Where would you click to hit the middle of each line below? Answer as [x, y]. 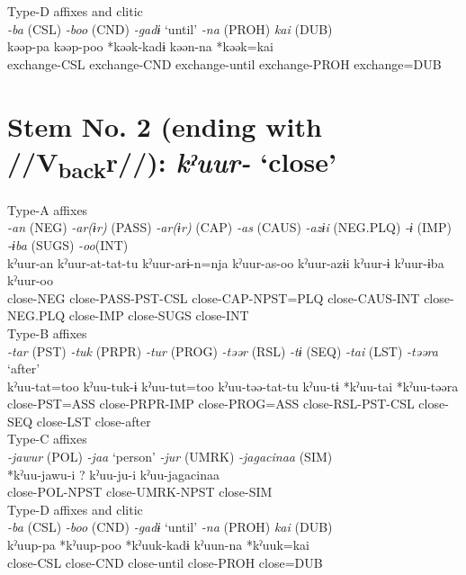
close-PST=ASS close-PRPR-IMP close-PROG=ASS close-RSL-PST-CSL [211, 404]
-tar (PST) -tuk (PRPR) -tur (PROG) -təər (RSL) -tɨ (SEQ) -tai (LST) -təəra [223, 350]
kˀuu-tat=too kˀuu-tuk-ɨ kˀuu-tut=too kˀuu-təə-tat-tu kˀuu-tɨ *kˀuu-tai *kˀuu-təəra [233, 386]
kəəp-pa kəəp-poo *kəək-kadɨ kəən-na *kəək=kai [140, 46]
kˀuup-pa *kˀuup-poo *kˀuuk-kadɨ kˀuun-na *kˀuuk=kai [158, 545]
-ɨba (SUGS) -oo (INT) [68, 244]
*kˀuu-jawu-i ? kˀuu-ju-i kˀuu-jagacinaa [114, 474]
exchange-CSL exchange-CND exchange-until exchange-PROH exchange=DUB [224, 63]
